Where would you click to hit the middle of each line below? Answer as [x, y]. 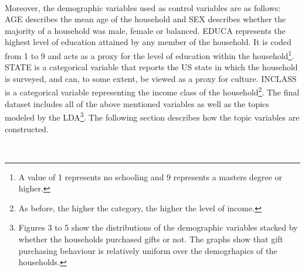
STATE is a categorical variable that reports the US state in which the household [151, 67]
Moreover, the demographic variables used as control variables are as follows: [143, 7]
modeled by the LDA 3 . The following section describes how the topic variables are [152, 116]
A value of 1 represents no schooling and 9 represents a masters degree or [150, 176]
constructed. [27, 128]
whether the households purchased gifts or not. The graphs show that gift [151, 239]
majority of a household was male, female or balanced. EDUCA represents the [145, 30]
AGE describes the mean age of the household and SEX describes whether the [145, 19]
